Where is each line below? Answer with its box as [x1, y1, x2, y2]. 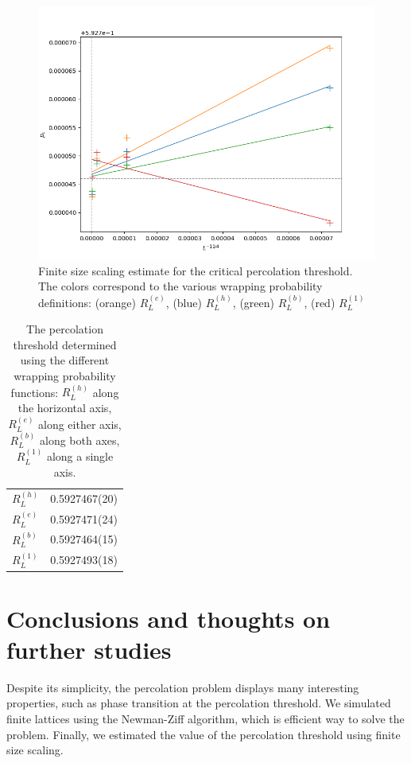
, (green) [232, 294, 274, 310]
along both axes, [39, 431, 120, 448]
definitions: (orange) [38, 294, 137, 310]
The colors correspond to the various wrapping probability [38, 278, 323, 294]
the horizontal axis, [17, 399, 112, 415]
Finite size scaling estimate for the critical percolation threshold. [38, 262, 353, 278]
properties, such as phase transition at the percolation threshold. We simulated [6, 695, 391, 711]
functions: [10, 383, 59, 400]
